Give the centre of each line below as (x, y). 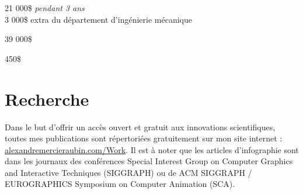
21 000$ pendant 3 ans (45, 8)
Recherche (47, 98)
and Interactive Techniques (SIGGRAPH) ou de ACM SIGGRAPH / (128, 172)
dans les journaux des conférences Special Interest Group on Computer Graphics (149, 161)
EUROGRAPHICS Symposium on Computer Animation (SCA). (120, 184)
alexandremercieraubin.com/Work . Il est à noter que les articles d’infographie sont (152, 149)
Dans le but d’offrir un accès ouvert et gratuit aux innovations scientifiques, (140, 127)
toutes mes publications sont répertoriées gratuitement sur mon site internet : (144, 138)
